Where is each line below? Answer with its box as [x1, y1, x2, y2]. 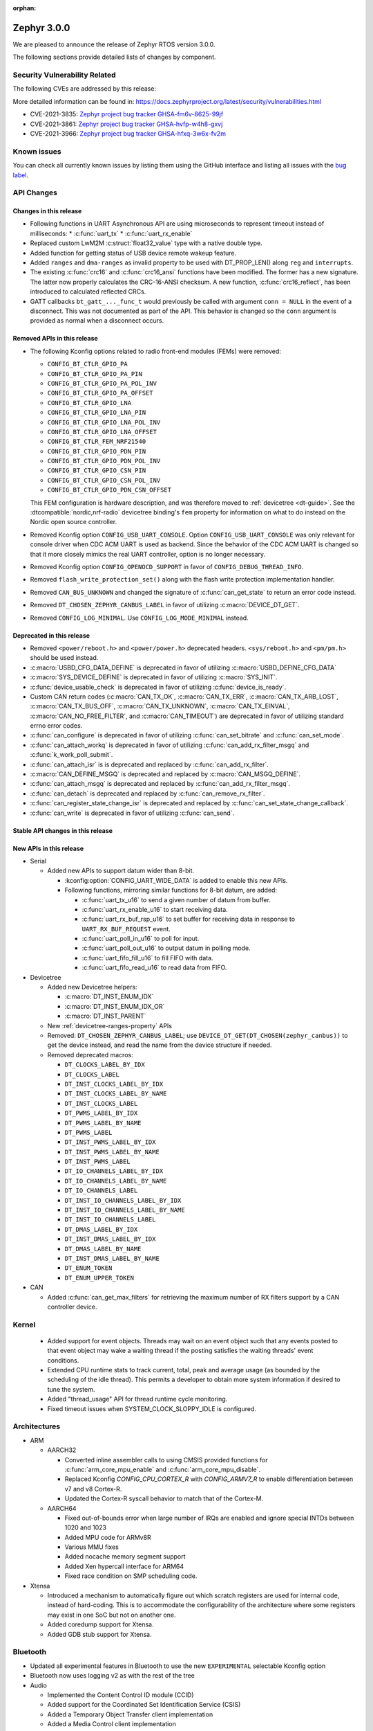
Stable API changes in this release [12, 826, 113, 834]
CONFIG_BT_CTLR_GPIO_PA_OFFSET [47, 389, 153, 397]
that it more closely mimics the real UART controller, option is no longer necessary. [30, 550, 266, 558]
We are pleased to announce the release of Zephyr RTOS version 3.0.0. [12, 40, 216, 48]
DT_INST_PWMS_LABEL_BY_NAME [64, 1148, 160, 1156]
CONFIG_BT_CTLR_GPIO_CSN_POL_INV [47, 476, 161, 484]
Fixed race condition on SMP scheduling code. [64, 1572, 198, 1580]
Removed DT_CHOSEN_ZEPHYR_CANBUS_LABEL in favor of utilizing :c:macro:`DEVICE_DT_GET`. [30, 601, 300, 609]
